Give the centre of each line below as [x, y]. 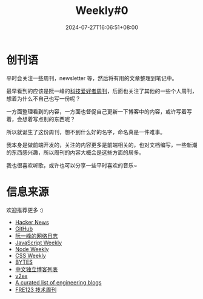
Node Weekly [32, 249]
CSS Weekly [31, 255]
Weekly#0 [102, 11]
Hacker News [32, 222]
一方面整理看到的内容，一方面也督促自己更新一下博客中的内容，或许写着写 [99, 111]
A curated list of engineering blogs [58, 282]
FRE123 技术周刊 [36, 289]
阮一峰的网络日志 [36, 236]
